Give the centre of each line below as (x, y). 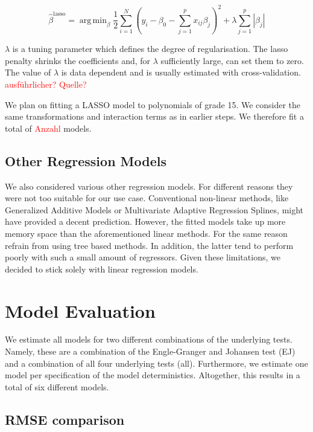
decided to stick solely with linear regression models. (102, 269)
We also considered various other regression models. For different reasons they (149, 186)
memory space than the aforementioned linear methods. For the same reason (146, 233)
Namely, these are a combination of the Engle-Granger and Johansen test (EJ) (150, 351)
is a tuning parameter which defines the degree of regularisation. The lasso (150, 49)
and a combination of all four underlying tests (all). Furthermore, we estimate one (156, 363)
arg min (93, 20)
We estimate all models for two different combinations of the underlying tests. (149, 339)
